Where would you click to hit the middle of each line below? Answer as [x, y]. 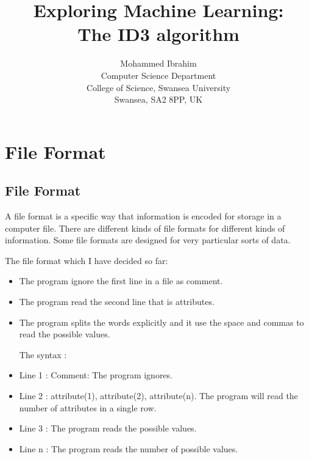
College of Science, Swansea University [158, 87]
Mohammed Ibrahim [158, 63]
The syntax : [43, 354]
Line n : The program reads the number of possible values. [129, 448]
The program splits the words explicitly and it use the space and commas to [162, 322]
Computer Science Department [158, 75]
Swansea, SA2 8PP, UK [158, 99]
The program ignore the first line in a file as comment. [121, 281]
